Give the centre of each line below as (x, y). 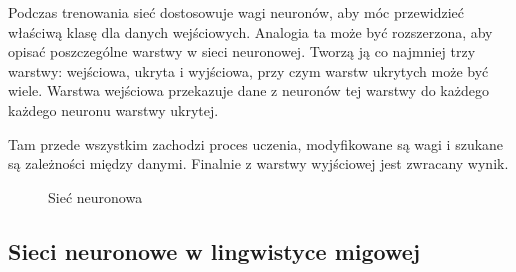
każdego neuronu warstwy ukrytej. (113, 109)
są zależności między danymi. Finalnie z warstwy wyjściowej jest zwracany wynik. (258, 163)
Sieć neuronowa (95, 196)
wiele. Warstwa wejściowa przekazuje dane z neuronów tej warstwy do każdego (248, 90)
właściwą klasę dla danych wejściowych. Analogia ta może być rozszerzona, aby (250, 31)
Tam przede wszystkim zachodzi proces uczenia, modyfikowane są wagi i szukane (256, 143)
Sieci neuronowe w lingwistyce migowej (214, 250)
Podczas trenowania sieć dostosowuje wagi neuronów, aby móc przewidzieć (236, 12)
